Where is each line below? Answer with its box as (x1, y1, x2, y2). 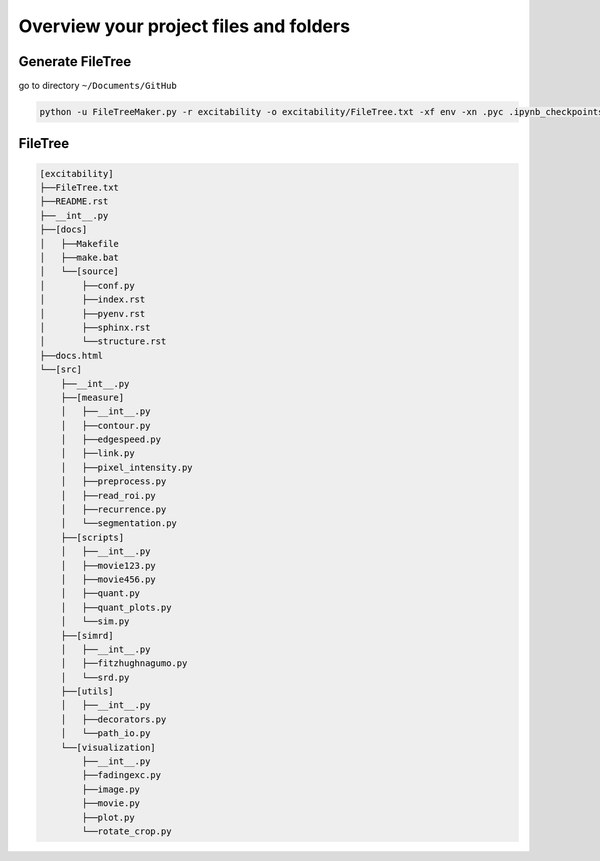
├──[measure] (60, 391, 125, 403)
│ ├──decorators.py (60, 713, 167, 725)
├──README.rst (39, 196, 109, 207)
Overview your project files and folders (18, 15, 350, 37)
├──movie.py (81, 798, 140, 809)
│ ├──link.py (60, 448, 135, 459)
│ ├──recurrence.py (60, 504, 167, 515)
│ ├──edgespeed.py (60, 434, 162, 445)
